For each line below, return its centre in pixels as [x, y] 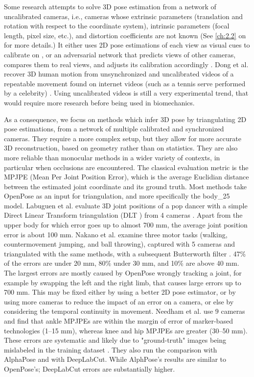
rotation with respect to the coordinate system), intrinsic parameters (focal [117, 26]
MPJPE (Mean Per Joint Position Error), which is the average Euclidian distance [127, 177]
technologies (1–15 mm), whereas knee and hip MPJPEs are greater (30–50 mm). [126, 330]
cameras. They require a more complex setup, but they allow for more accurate [123, 138]
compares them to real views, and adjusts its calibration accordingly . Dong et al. [126, 64]
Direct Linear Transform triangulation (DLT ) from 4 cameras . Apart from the [123, 215]
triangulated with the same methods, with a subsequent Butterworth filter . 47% [125, 253]
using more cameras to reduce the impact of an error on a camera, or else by [119, 301]
